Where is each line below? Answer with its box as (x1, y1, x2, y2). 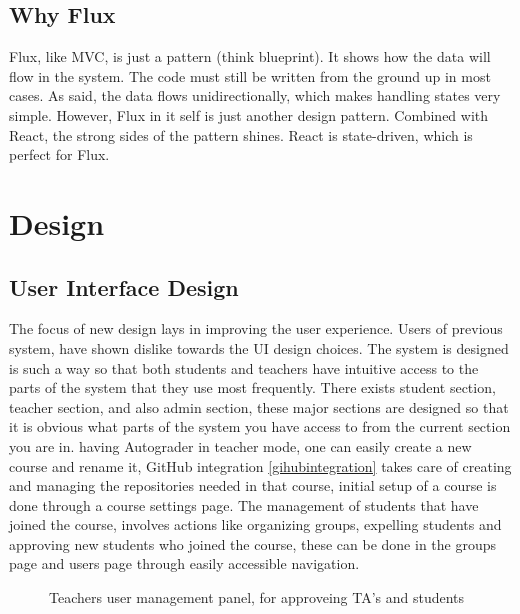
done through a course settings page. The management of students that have (9, 494, 479, 515)
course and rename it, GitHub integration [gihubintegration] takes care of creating (9, 455, 512, 476)
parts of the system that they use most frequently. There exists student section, (9, 377, 496, 398)
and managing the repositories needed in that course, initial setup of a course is (9, 475, 497, 496)
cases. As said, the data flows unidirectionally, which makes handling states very (9, 85, 501, 106)
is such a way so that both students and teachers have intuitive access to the (9, 357, 479, 378)
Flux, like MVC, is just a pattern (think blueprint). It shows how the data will (9, 46, 491, 67)
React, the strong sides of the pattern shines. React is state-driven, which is (9, 124, 473, 145)
